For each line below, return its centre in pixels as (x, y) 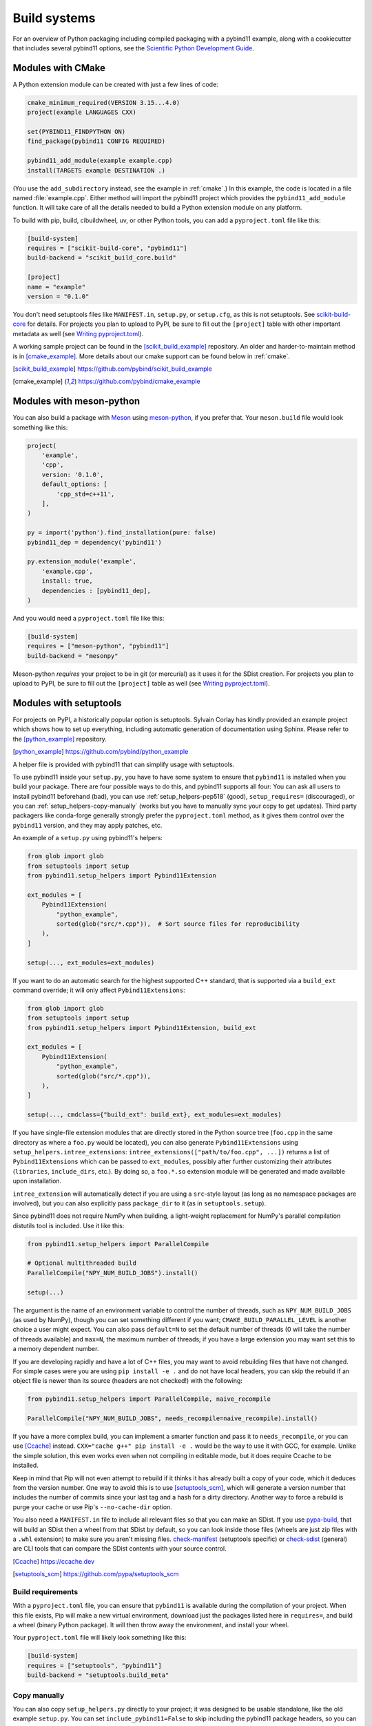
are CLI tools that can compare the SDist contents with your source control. (120, 1549)
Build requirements (45, 1591)
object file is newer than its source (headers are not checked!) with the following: (127, 1381)
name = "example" (56, 287)
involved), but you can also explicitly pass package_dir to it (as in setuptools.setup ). (139, 1203)
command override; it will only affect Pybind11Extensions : (99, 990)
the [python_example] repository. (60, 739)
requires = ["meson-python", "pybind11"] (98, 646)
